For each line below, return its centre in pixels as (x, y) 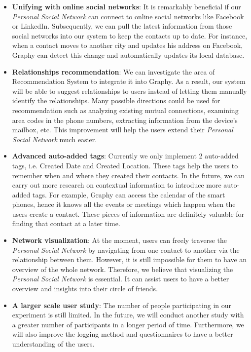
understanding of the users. (53, 344)
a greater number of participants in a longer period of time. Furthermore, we (128, 324)
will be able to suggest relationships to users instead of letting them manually (129, 91)
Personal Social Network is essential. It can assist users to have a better (121, 279)
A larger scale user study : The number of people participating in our (122, 305)
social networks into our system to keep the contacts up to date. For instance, (130, 35)
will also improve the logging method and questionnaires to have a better (123, 334)
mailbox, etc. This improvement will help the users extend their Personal (123, 130)
